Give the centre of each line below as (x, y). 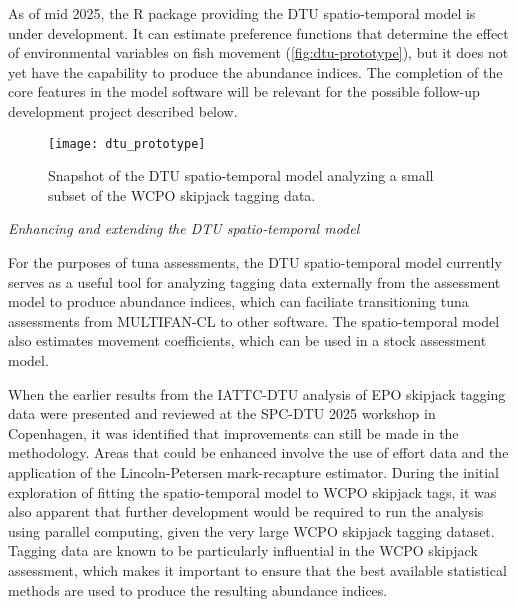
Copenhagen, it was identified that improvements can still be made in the (233, 432)
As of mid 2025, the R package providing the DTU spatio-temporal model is (242, 13)
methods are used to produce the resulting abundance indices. (198, 589)
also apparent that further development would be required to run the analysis (246, 511)
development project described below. (123, 110)
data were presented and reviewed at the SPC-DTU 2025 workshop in (222, 413)
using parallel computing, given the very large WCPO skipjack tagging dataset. (251, 530)
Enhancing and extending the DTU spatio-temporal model (184, 228)
